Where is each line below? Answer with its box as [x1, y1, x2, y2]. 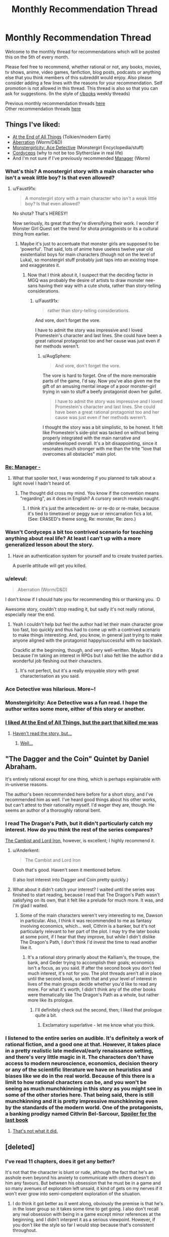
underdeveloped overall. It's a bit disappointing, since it [42, 440, 157, 446]
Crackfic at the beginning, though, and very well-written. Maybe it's [12, 647, 153, 653]
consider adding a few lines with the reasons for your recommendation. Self [5, 80, 162, 86]
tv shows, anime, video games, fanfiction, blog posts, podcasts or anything [5, 69, 161, 75]
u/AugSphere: [42, 353, 71, 359]
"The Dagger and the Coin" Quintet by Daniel [5, 755, 149, 763]
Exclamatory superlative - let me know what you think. [42, 1022, 155, 1028]
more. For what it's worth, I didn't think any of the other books [27, 986, 156, 992]
